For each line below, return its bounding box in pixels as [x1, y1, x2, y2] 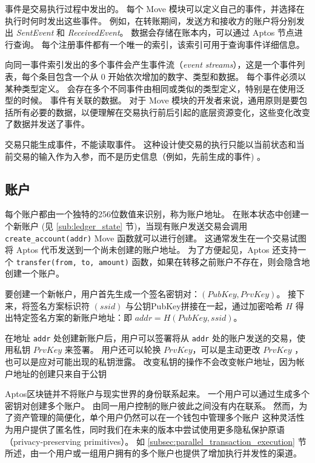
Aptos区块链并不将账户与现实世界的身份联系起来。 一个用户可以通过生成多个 [5, 387, 310, 400]
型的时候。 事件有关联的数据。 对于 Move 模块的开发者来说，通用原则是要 [5, 94, 299, 107]
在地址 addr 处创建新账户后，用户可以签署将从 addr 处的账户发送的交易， [5, 331, 297, 344]
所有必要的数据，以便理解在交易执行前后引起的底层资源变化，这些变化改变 [13, 105, 310, 118]
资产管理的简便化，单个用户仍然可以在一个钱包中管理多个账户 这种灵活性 [13, 411, 305, 424]
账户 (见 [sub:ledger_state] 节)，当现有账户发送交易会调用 [21, 219, 248, 232]
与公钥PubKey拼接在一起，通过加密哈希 [125, 299, 283, 312]
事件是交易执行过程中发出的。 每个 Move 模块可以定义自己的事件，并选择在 [5, 2, 305, 15]
